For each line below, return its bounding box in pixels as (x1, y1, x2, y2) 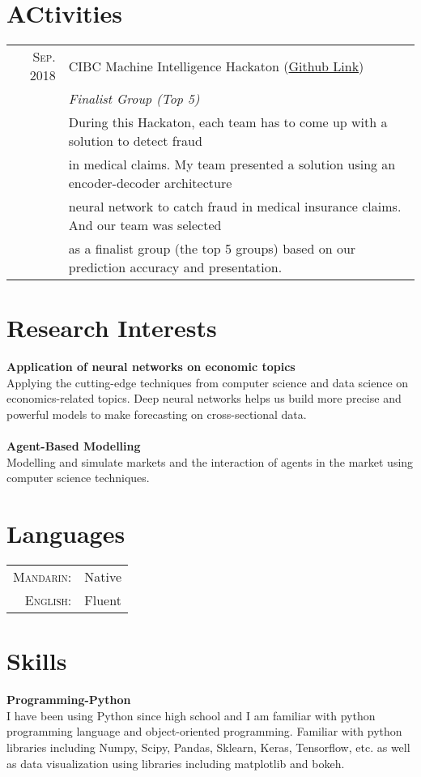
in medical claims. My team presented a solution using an (68, 155, 396, 174)
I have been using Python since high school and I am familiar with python (6, 707, 376, 724)
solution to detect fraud (68, 131, 202, 151)
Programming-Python (6, 691, 131, 708)
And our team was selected (68, 216, 222, 235)
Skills (6, 644, 67, 677)
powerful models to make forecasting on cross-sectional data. (6, 406, 307, 423)
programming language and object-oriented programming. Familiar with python (6, 723, 402, 740)
